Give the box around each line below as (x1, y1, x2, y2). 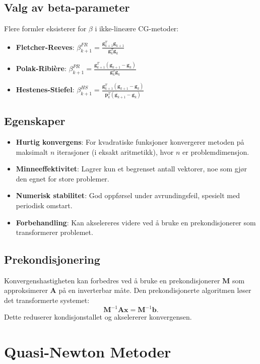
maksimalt (16, 146, 48, 157)
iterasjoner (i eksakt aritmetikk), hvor (56, 146, 174, 157)
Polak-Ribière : (16, 63, 67, 74)
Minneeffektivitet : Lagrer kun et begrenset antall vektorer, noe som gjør (16, 163, 247, 174)
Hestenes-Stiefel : (16, 84, 75, 95)
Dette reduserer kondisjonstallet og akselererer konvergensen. (4, 312, 192, 322)
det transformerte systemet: (4, 295, 90, 306)
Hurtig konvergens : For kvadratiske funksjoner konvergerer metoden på (16, 136, 244, 147)
